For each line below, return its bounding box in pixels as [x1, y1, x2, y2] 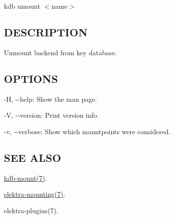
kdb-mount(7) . [4, 172, 47, 183]
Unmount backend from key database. [4, 47, 117, 57]
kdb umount [4, 1, 40, 11]
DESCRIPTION [4, 24, 88, 39]
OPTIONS [4, 71, 58, 86]
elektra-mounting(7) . [4, 189, 66, 199]
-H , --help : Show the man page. [4, 94, 97, 104]
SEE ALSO [4, 150, 61, 165]
